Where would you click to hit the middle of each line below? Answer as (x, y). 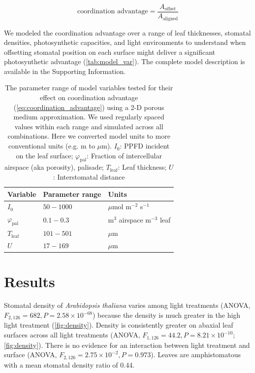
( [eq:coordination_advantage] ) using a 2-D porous (89, 107)
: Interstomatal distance (89, 177)
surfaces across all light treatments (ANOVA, (72, 335)
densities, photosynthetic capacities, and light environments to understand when (125, 42)
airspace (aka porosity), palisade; (54, 167)
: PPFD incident (145, 146)
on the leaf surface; (45, 155)
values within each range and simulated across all (89, 126)
